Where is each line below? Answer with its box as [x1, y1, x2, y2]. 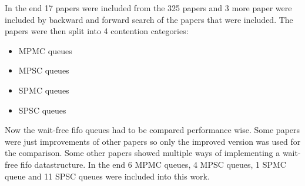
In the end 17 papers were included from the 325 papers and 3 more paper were [5, 2, 292, 14]
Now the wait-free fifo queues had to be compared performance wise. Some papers [5, 124, 300, 136]
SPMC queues [18, 84, 69, 96]
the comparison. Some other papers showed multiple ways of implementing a [5, 147, 280, 159]
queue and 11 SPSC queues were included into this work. [5, 170, 210, 182]
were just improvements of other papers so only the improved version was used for [5, 135, 301, 147]
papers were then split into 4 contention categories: [5, 25, 189, 37]
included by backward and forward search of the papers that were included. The [5, 13, 293, 25]
